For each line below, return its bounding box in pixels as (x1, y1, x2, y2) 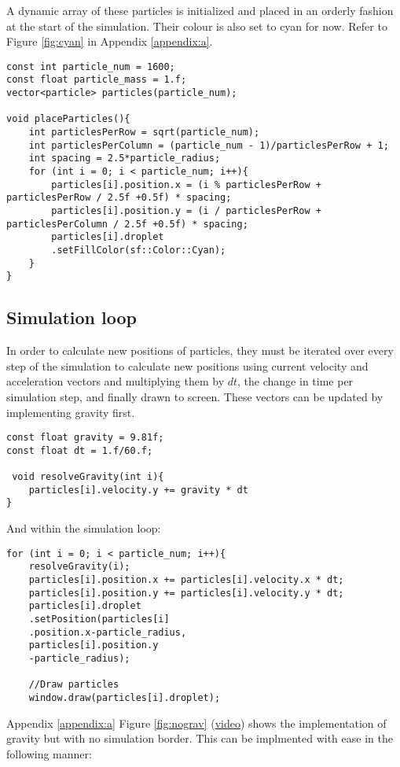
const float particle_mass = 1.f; (6, 74, 187, 86)
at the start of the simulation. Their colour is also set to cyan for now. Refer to (6, 17, 387, 34)
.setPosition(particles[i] (28, 613, 170, 625)
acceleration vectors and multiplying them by (6, 373, 225, 389)
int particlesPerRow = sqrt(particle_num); (28, 127, 260, 138)
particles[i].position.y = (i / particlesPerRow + (51, 205, 321, 216)
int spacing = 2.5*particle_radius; (28, 153, 221, 164)
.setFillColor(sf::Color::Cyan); (51, 244, 226, 256)
